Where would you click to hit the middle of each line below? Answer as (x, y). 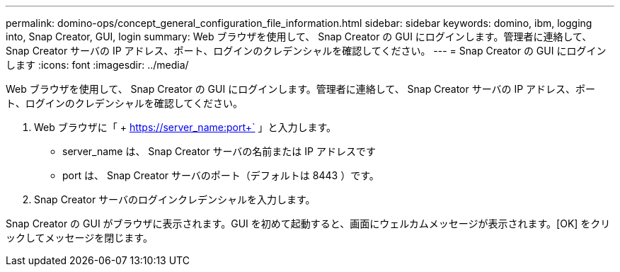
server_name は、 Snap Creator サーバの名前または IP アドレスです (219, 151)
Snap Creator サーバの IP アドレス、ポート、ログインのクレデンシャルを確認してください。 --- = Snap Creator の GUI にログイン (306, 51)
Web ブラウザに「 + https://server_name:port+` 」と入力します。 (185, 127)
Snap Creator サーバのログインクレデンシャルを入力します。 (175, 199)
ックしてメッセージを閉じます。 (79, 238)
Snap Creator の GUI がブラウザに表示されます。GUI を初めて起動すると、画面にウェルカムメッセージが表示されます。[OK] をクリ (308, 223)
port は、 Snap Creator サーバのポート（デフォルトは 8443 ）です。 (221, 175)
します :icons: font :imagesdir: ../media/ (97, 65)
